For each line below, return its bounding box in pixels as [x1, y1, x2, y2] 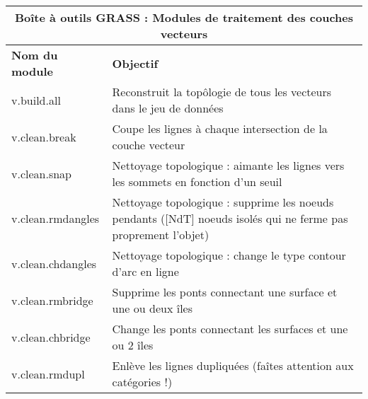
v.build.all [11, 91, 61, 108]
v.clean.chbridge [11, 328, 91, 345]
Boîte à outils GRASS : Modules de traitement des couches [14, 9, 354, 25]
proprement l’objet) [112, 226, 209, 243]
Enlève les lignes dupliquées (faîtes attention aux [112, 357, 354, 374]
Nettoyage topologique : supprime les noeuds [112, 194, 334, 210]
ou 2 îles [112, 337, 154, 353]
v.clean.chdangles [11, 255, 97, 272]
